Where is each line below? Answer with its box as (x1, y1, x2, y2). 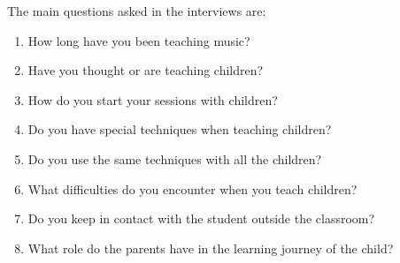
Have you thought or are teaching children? (27, 61, 264, 79)
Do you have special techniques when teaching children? (27, 120, 332, 139)
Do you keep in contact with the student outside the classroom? (27, 209, 375, 228)
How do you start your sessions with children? (27, 90, 278, 109)
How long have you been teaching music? (27, 31, 250, 49)
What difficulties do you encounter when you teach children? (27, 179, 358, 198)
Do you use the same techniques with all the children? (27, 149, 322, 168)
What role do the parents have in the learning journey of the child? (27, 238, 394, 257)
